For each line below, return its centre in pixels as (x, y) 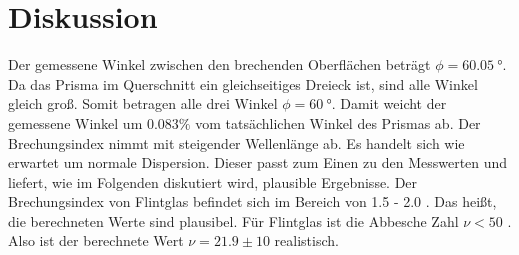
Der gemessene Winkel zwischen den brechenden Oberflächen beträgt (219, 64)
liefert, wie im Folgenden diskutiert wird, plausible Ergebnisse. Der (213, 181)
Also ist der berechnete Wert (96, 240)
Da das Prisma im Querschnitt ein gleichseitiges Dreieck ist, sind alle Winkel (243, 83)
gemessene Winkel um (75, 122)
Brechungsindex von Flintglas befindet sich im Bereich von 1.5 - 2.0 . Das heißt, (252, 201)
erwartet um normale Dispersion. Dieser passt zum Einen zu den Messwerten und (258, 162)
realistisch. (306, 240)
